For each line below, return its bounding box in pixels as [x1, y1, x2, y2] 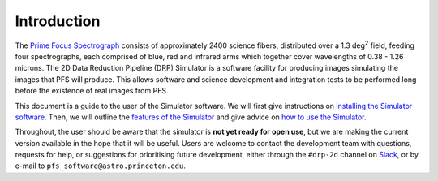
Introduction [15, 12, 101, 30]
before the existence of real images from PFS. [15, 86, 169, 96]
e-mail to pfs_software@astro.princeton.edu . [15, 161, 186, 170]
